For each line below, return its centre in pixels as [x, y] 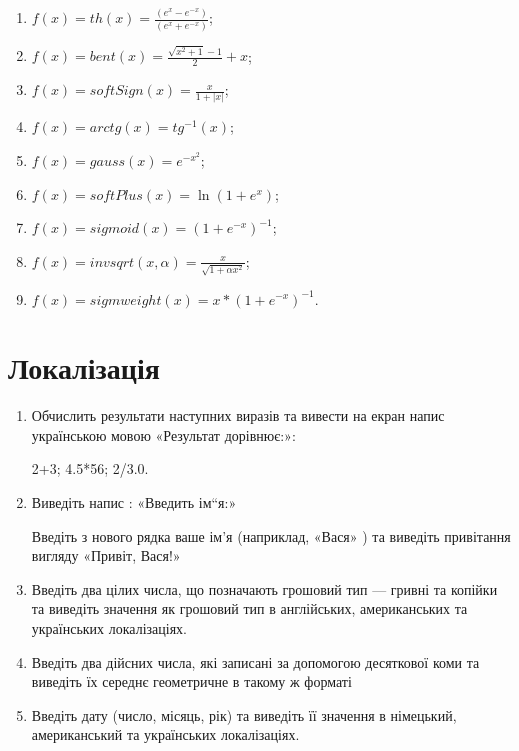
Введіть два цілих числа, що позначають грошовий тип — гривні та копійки [264, 588]
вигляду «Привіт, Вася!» [106, 555]
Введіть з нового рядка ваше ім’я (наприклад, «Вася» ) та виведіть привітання [271, 535]
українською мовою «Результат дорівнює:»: [163, 434]
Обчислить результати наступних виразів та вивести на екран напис [238, 415]
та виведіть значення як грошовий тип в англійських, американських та [249, 608]
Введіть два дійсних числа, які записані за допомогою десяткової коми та [255, 661]
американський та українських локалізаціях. [165, 734]
